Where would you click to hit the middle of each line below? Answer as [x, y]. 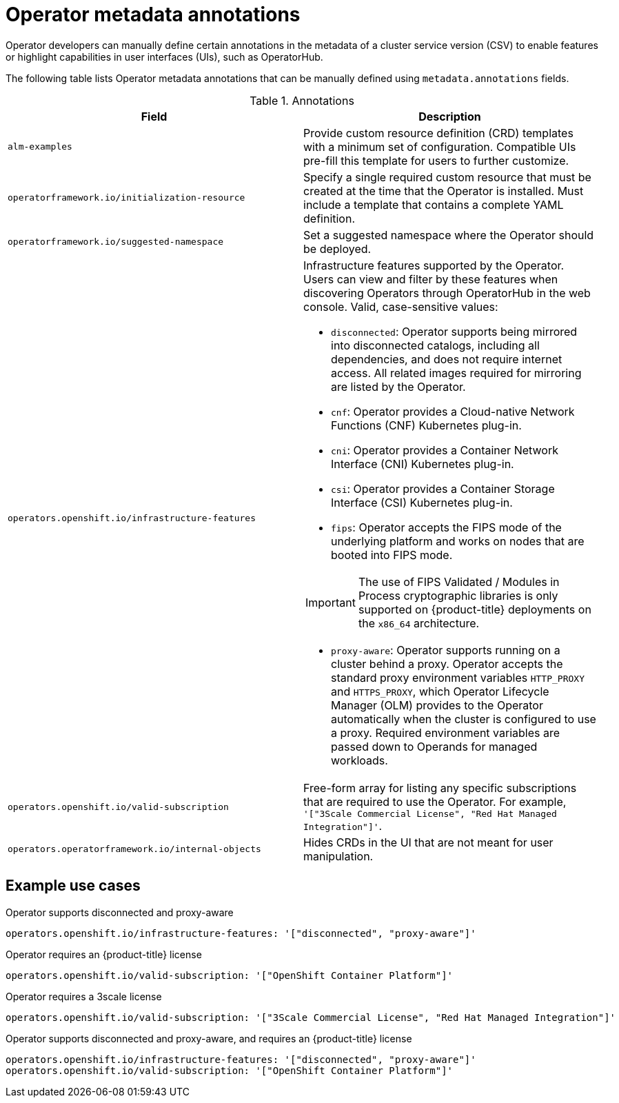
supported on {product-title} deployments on [475, 609]
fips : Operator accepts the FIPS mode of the [446, 527]
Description [450, 116]
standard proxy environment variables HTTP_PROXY [458, 677]
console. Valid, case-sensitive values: [401, 306]
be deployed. [337, 249]
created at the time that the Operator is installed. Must [444, 191]
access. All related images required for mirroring [456, 373]
